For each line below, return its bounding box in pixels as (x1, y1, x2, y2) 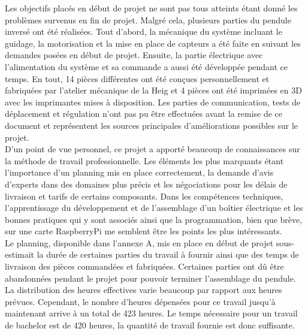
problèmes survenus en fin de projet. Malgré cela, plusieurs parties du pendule (5, 13, 291, 26)
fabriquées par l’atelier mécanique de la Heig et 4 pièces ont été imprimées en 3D (5, 84, 302, 96)
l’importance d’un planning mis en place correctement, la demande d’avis (5, 166, 274, 179)
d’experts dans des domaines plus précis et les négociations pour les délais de (5, 177, 288, 190)
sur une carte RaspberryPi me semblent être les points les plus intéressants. (5, 225, 282, 237)
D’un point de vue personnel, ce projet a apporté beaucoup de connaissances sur (5, 143, 300, 155)
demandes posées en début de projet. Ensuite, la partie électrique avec (5, 49, 263, 61)
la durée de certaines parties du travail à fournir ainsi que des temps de (37, 248, 299, 261)
